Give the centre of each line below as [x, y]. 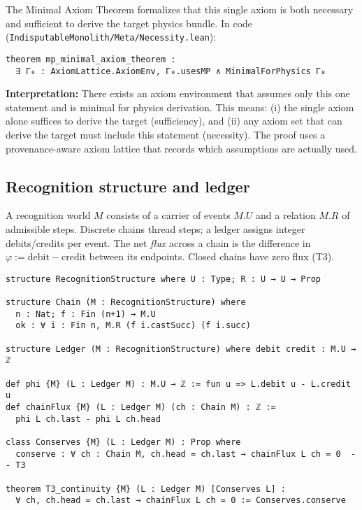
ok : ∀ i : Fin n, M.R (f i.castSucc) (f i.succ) [133, 326]
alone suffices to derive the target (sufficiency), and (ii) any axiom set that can [174, 121]
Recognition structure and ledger [128, 186]
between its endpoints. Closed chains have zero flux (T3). [212, 256]
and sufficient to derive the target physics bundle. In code [129, 23]
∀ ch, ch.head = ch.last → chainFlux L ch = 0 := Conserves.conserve [181, 501]
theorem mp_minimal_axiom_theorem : [91, 59]
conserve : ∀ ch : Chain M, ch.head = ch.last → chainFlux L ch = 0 [178, 454]
